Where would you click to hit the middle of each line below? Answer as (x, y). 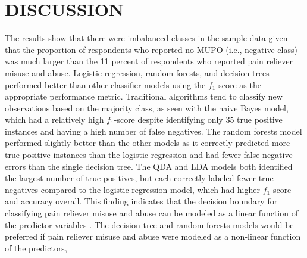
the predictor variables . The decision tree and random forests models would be (149, 224)
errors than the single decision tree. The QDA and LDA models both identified (149, 166)
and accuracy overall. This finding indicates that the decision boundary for (141, 201)
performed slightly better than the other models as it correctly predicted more (148, 143)
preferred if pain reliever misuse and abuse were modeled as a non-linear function (153, 236)
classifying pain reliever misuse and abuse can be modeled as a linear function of (151, 213)
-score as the (238, 84)
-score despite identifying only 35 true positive (198, 119)
